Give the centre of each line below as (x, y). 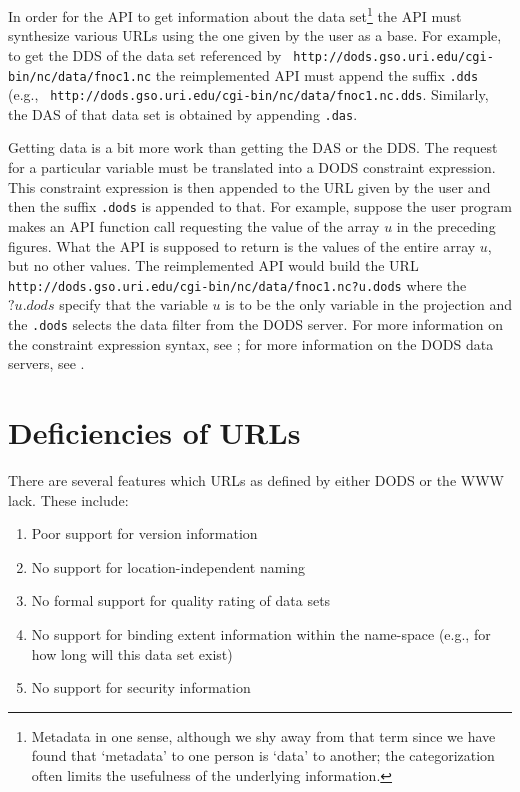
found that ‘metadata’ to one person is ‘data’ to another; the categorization (263, 755)
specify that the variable (133, 304)
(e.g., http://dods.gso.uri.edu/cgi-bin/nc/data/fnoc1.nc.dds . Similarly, (248, 94)
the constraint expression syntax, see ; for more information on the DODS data (251, 343)
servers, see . (46, 363)
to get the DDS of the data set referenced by (145, 54)
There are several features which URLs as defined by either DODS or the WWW (256, 479)
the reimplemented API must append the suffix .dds (317, 74)
